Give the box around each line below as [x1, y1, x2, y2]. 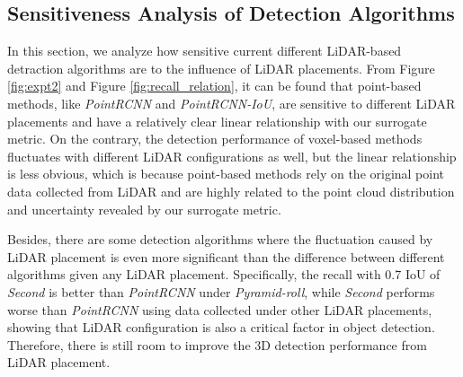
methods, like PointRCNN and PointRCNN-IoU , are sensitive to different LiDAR [7, 93, 456, 112]
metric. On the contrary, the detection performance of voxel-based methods [7, 129, 423, 148]
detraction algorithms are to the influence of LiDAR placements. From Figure [7, 58, 435, 77]
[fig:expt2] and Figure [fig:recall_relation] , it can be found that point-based [7, 76, 422, 95]
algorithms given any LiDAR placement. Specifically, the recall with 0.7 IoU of [7, 265, 441, 284]
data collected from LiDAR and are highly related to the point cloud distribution [7, 181, 455, 200]
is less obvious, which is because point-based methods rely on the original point [7, 164, 445, 183]
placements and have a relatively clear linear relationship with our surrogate [7, 111, 427, 130]
